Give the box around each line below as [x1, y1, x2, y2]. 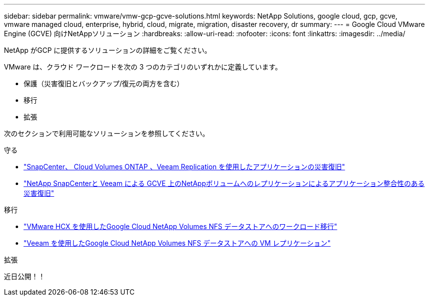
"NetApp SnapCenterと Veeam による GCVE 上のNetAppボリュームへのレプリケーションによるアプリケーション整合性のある [24, 179, 425, 187]
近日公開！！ [4, 272, 45, 280]
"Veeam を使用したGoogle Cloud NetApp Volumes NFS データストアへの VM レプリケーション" [24, 239, 331, 247]
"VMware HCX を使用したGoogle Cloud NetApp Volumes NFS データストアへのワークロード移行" [24, 222, 337, 231]
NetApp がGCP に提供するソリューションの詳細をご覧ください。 [4, 46, 212, 54]
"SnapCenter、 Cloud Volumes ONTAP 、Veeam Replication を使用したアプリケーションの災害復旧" [24, 162, 345, 171]
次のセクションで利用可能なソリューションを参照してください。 [4, 129, 209, 138]
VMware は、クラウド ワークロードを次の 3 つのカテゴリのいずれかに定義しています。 [4, 63, 282, 71]
